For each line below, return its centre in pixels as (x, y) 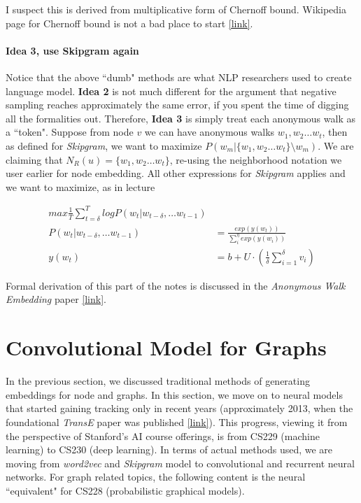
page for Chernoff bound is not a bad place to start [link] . (129, 23)
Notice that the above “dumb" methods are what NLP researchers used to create (179, 77)
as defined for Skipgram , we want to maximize (104, 145)
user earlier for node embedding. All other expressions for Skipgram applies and (176, 173)
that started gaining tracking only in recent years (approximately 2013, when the (179, 408)
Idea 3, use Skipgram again (72, 50)
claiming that (34, 159)
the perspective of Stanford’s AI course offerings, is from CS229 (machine (163, 435)
